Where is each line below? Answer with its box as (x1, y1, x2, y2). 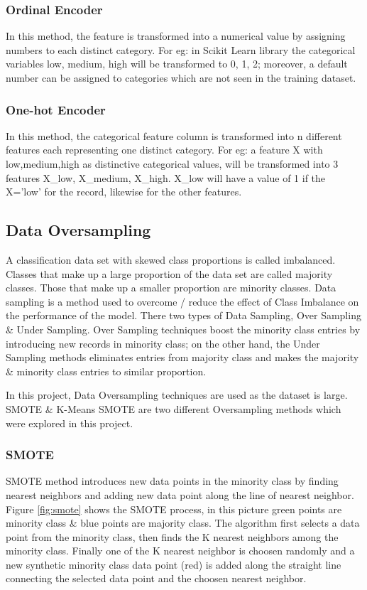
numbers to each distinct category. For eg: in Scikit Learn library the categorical (6, 42, 356, 57)
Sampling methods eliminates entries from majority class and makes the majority (6, 350, 359, 365)
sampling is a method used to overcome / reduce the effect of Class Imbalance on (6, 294, 359, 309)
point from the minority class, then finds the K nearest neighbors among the (6, 529, 339, 544)
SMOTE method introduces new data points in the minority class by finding (6, 473, 339, 488)
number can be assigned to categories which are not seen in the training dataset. (6, 70, 356, 85)
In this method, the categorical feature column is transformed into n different (6, 128, 342, 143)
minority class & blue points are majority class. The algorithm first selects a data (6, 515, 360, 530)
